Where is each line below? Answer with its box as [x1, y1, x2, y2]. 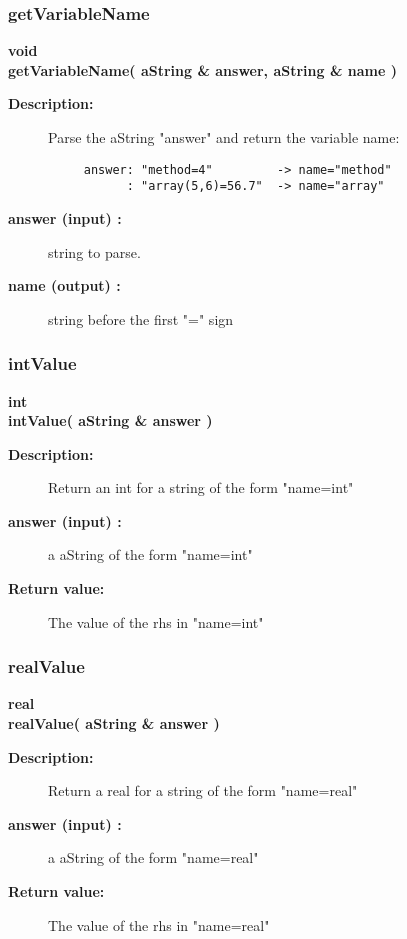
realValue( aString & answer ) [8, 713, 220, 734]
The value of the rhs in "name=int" [48, 611, 264, 632]
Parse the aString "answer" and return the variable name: [48, 127, 400, 147]
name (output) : [8, 275, 121, 296]
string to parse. [48, 241, 141, 262]
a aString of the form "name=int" [48, 544, 253, 565]
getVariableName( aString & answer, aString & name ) [8, 59, 397, 80]
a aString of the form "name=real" [48, 847, 259, 868]
